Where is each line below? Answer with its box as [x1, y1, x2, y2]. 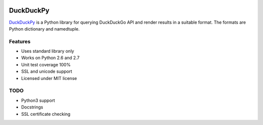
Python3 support [21, 97, 56, 103]
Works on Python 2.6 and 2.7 [21, 55, 80, 61]
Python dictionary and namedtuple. [9, 26, 80, 31]
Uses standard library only [21, 48, 75, 54]
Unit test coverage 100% [21, 62, 71, 67]
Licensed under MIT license [21, 75, 77, 81]
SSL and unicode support [21, 68, 73, 75]
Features [9, 38, 31, 45]
